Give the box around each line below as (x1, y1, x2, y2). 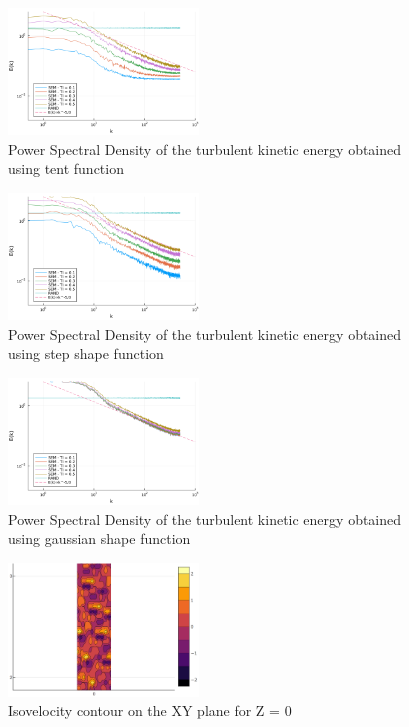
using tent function (8, 158, 124, 179)
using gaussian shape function (8, 528, 191, 549)
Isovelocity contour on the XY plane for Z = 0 (8, 700, 292, 721)
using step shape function (8, 343, 164, 364)
